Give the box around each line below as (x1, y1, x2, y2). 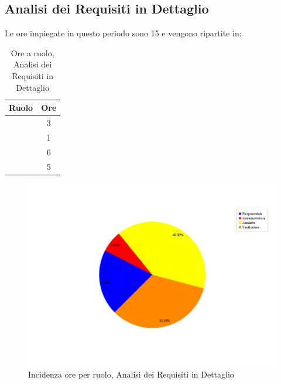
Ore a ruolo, (11, 46, 54, 59)
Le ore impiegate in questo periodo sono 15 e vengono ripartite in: (5, 27, 242, 39)
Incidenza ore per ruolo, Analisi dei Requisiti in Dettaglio (28, 368, 234, 380)
